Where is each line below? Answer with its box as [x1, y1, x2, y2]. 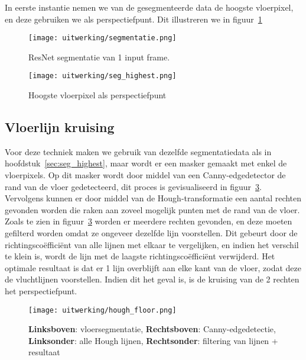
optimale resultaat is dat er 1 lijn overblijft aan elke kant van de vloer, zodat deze [5, 261, 301, 274]
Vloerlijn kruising [5, 118, 115, 136]
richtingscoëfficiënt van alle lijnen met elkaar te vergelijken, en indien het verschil [5, 238, 299, 250]
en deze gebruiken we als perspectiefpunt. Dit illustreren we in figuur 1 [5, 12, 262, 25]
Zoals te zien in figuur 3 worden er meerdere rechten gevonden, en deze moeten [5, 215, 292, 227]
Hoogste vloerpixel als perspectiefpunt [28, 89, 167, 101]
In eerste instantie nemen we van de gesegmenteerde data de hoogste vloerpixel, [5, 1, 294, 13]
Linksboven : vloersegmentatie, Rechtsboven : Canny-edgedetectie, [28, 323, 276, 335]
